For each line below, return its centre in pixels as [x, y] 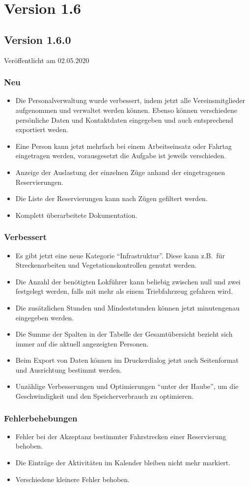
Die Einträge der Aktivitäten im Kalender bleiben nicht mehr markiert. [123, 463]
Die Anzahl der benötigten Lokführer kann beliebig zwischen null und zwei [128, 281]
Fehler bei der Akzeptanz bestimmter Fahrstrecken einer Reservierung [121, 436]
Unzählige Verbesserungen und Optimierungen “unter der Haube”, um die [127, 386]
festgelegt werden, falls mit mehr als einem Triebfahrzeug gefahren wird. [124, 291]
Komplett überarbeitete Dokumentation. [76, 215]
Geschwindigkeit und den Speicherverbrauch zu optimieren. [105, 396]
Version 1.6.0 [38, 39]
